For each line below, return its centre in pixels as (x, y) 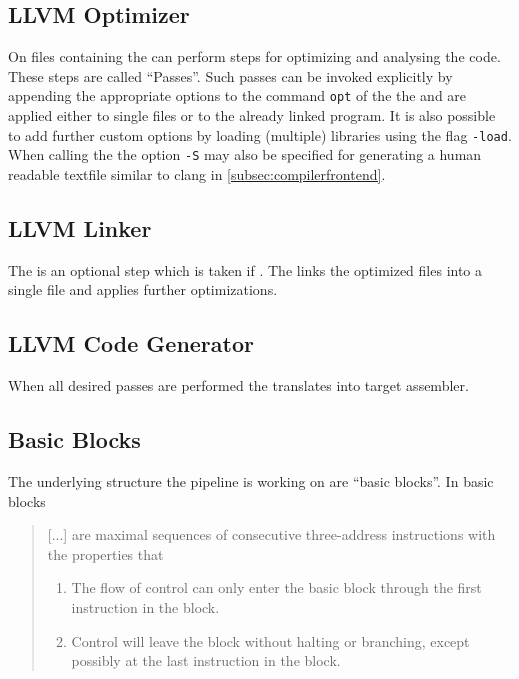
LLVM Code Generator (131, 343)
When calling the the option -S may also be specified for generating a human (245, 154)
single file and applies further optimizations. (143, 289)
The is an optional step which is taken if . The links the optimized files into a (245, 269)
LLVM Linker (80, 227)
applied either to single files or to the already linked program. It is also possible (252, 115)
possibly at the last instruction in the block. (206, 660)
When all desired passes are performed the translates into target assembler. (238, 385)
